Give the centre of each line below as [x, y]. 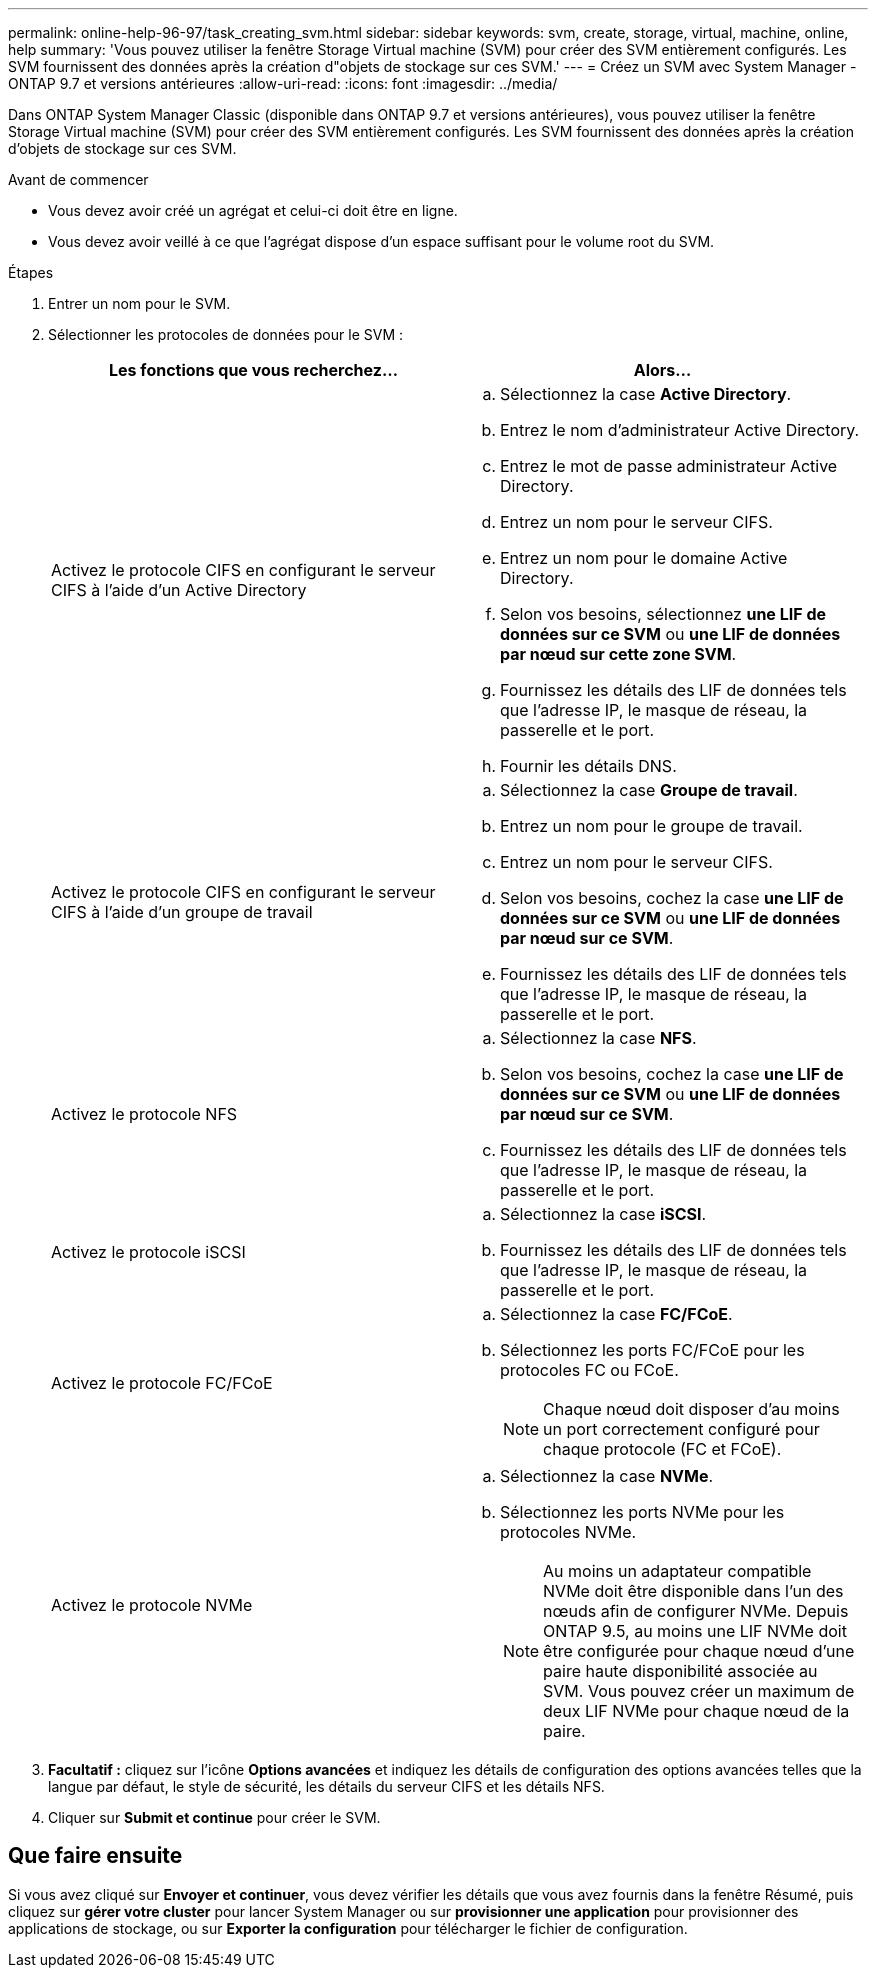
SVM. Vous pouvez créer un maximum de [699, 1691]
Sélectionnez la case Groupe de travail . [649, 790]
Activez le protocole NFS [144, 1114]
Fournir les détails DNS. [588, 766]
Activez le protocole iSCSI [148, 1252]
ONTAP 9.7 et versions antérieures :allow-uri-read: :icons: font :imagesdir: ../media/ [283, 83]
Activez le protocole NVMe [152, 1605]
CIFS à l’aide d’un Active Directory [179, 590]
